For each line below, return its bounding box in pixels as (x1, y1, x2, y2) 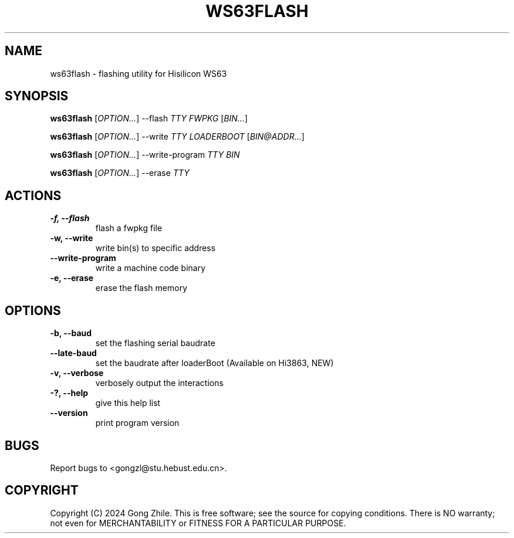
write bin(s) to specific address (95, 243, 216, 253)
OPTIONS (5, 303, 61, 318)
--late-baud (50, 348, 97, 358)
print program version (95, 418, 180, 428)
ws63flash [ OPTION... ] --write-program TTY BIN (50, 150, 240, 160)
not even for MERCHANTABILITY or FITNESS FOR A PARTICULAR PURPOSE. (50, 517, 346, 528)
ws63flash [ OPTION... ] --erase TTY (50, 168, 190, 178)
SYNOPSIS (5, 89, 69, 104)
